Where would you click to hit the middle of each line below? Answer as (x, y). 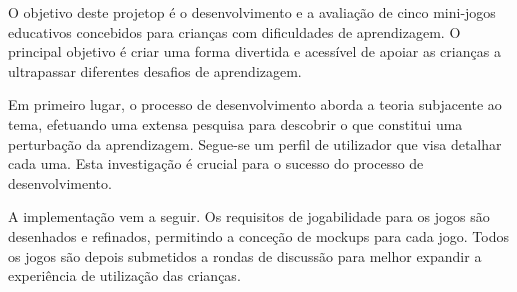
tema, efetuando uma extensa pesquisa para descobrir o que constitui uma (235, 123)
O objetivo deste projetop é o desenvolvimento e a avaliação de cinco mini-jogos (252, 12)
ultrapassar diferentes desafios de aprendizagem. (155, 70)
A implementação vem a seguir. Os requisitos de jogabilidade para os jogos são (249, 216)
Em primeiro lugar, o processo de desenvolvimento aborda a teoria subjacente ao (255, 104)
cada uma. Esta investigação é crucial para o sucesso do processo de (216, 163)
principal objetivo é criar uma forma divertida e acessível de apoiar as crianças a (254, 51)
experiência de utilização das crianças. (124, 275)
